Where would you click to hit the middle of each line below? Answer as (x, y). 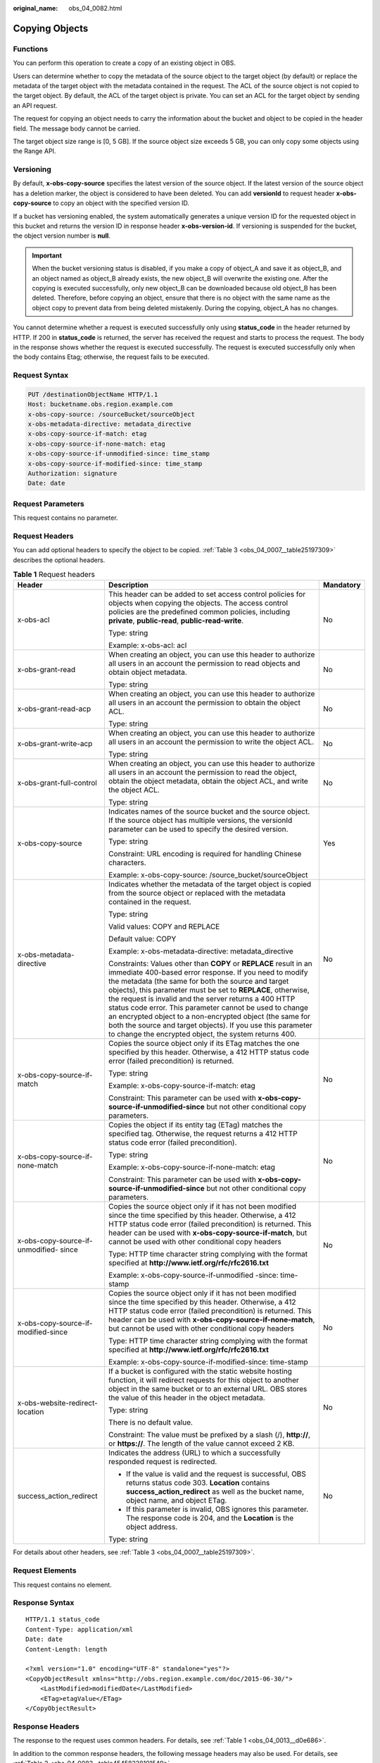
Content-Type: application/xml (80, 1629)
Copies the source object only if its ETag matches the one (204, 1044)
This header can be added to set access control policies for (207, 594)
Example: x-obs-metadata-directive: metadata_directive (201, 951)
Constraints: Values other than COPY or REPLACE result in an (210, 964)
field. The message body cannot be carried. (77, 128)
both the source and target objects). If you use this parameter (210, 1025)
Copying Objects (51, 28)
